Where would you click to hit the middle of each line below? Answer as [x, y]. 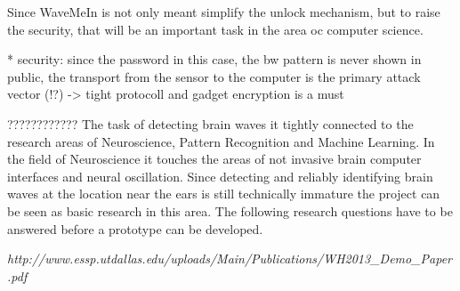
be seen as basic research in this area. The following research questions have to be [230, 210]
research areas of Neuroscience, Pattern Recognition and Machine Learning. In [221, 141]
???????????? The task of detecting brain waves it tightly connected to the [210, 123]
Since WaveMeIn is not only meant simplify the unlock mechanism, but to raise [224, 12]
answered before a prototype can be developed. [135, 228]
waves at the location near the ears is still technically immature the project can [224, 194]
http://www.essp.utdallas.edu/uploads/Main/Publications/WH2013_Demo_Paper [230, 259]
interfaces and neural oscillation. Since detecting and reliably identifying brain [220, 176]
